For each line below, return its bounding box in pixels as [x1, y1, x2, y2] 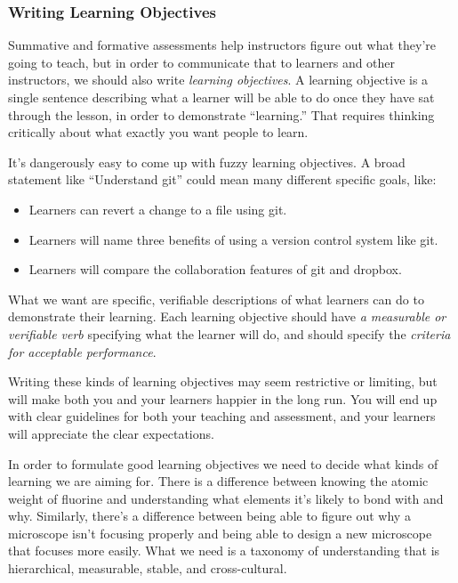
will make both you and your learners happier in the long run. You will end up [8, 389, 438, 408]
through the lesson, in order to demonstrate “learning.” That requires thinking [8, 105, 435, 124]
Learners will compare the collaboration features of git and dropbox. [28, 260, 402, 279]
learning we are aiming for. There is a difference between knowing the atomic [8, 472, 429, 490]
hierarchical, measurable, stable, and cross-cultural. [8, 559, 287, 578]
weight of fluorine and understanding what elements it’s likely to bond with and [8, 489, 444, 507]
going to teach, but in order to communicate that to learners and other [8, 53, 396, 71]
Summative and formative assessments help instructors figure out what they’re [8, 36, 436, 54]
